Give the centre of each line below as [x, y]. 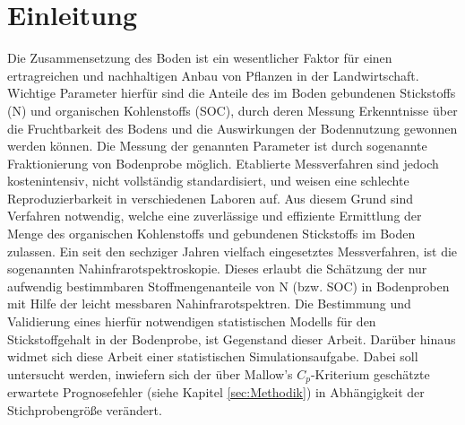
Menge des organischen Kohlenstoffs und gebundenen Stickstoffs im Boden [211, 234]
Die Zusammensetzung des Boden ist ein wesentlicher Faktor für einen [200, 58]
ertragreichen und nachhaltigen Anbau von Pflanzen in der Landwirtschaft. [213, 75]
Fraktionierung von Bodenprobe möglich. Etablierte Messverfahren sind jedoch [223, 163]
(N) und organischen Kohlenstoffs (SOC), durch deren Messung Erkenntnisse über [232, 110]
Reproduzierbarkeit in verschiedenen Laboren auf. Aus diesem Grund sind [210, 198]
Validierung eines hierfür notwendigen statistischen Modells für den [192, 321]
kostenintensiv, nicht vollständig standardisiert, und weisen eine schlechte [208, 181]
